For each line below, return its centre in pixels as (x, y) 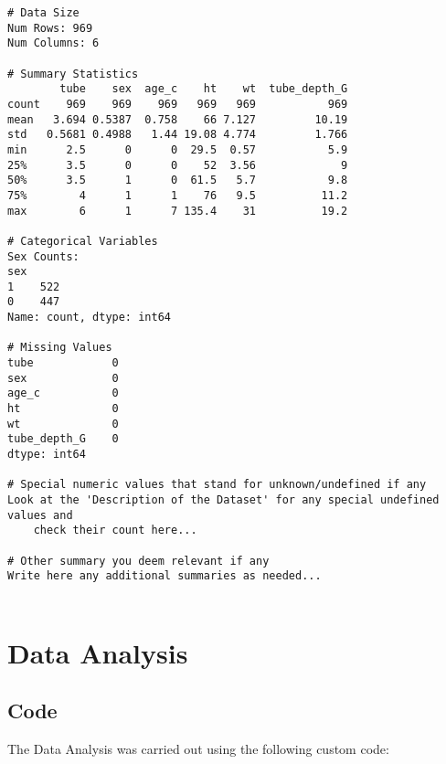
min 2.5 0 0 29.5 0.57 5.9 (178, 149)
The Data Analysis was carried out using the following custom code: (198, 749)
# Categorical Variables (83, 241)
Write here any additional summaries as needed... (165, 576)
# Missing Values (60, 348)
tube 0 (63, 363)
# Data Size (43, 13)
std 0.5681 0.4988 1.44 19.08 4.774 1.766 (178, 135)
